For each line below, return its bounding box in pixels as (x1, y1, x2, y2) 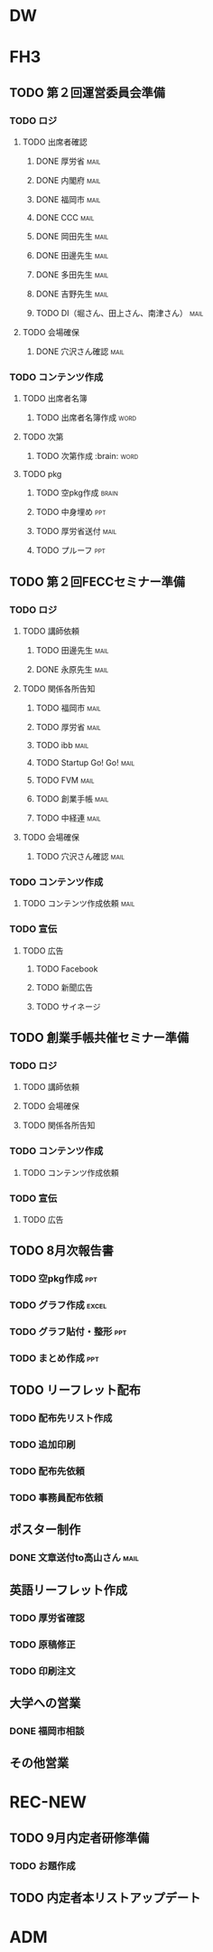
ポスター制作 (9, 1522, 81, 1537)
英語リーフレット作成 (9, 1582, 128, 1598)
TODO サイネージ (35, 1000, 101, 1012)
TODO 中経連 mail (35, 812, 101, 823)
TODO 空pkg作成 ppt (9, 1272, 97, 1285)
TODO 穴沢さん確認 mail (35, 851, 125, 862)
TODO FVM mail (35, 774, 95, 786)
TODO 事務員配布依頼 (9, 1492, 104, 1505)
